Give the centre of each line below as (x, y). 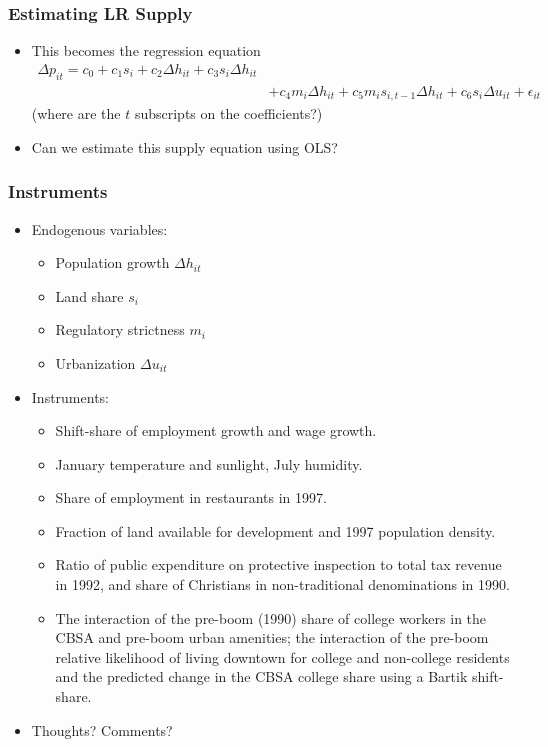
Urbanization (95, 362)
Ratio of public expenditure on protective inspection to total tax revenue (278, 564)
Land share (89, 295)
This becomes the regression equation (146, 50)
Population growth (112, 262)
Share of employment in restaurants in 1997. (191, 497)
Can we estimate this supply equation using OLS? (184, 146)
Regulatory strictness (120, 329)
